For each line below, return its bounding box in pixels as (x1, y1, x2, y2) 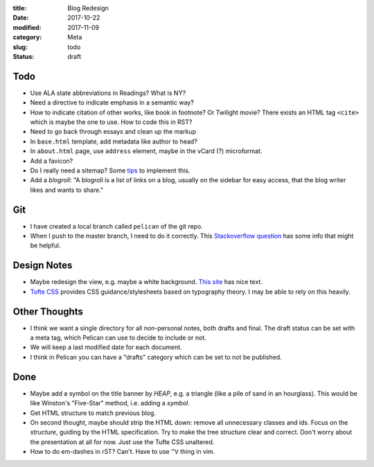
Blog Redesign (67, 4, 109, 12)
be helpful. (30, 241, 61, 249)
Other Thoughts (12, 306, 83, 317)
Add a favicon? (30, 157, 73, 165)
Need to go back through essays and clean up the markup (30, 127, 197, 136)
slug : (12, 42, 28, 51)
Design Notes (12, 260, 73, 272)
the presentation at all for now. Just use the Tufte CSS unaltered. (30, 437, 215, 446)
